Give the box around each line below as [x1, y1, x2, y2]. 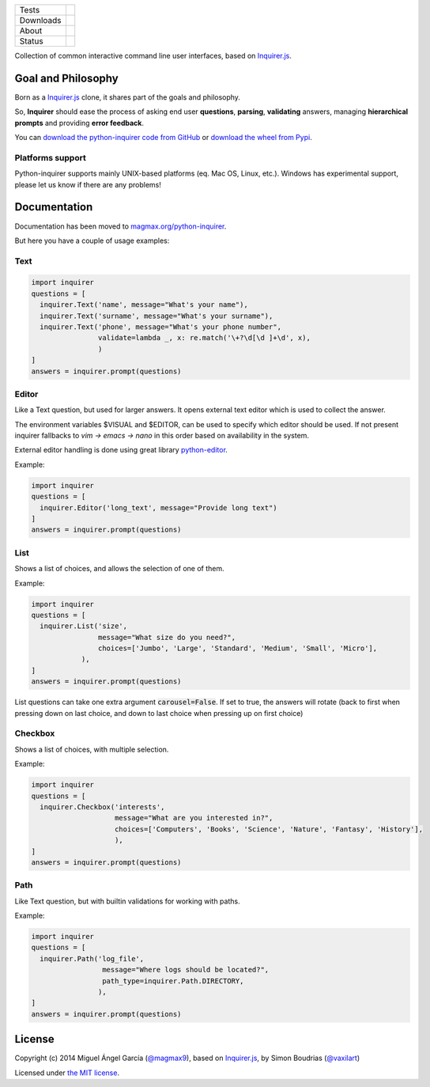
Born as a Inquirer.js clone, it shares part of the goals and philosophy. [14, 92, 241, 102]
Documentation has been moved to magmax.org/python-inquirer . [14, 222, 227, 231]
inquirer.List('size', [40, 622, 128, 631]
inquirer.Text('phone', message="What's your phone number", [40, 323, 282, 331]
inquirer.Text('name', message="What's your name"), [40, 301, 248, 309]
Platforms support [14, 152, 86, 163]
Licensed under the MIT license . [14, 1068, 120, 1078]
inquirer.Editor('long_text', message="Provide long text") [40, 503, 277, 512]
